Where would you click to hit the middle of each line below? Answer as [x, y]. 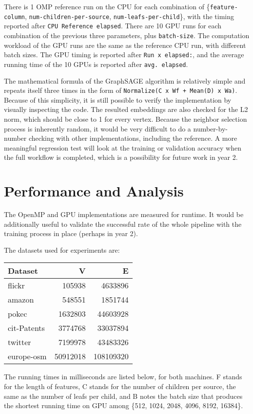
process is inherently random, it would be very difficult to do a [97, 128]
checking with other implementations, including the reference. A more [133, 138]
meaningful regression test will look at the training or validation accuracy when [123, 147]
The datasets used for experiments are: [62, 250]
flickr [16, 285]
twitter [19, 342]
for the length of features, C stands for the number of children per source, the [120, 386]
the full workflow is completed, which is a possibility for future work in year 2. [121, 157]
